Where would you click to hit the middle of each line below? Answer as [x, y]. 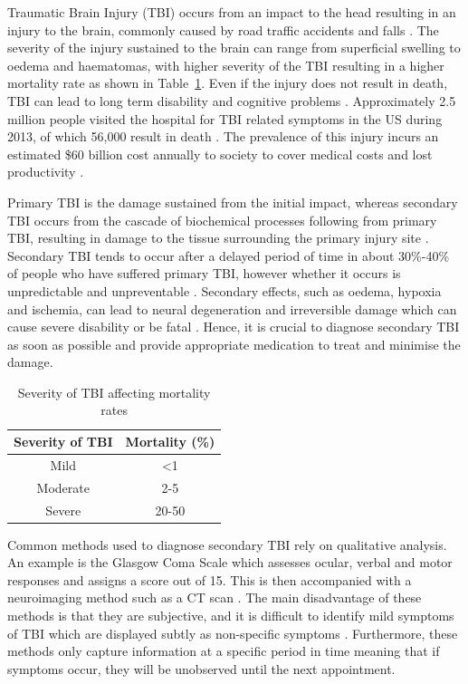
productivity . [46, 172]
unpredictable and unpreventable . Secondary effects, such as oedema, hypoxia [224, 290]
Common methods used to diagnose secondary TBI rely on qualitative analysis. [227, 544]
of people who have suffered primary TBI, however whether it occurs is [204, 273]
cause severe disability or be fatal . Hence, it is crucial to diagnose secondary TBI [234, 327]
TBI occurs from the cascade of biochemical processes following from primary [222, 220]
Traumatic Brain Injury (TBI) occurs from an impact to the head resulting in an [232, 12]
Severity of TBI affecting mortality [114, 392]
